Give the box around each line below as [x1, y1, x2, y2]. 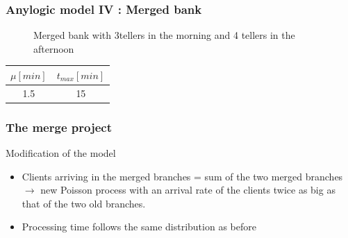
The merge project [6, 118, 112, 135]
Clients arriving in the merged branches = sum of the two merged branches [22, 169, 343, 183]
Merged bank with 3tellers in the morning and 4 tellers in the [33, 28, 295, 42]
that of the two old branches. [22, 196, 146, 210]
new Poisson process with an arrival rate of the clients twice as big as [40, 182, 335, 197]
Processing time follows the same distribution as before [22, 219, 256, 234]
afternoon [33, 41, 74, 56]
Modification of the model [6, 146, 116, 160]
